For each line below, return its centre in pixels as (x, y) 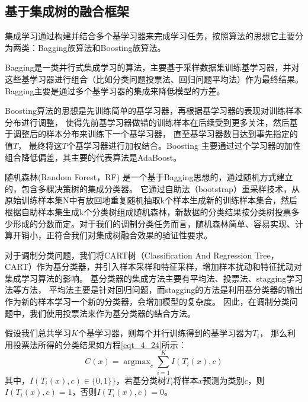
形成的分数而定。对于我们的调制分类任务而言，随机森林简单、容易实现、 (154, 223)
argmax (137, 362)
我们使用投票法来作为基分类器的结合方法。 (112, 313)
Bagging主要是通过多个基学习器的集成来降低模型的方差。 (115, 90)
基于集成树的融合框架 (67, 11)
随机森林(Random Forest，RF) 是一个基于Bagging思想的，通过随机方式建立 (149, 177)
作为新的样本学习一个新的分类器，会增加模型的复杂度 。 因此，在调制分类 (147, 301)
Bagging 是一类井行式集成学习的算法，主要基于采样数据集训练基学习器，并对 (152, 67)
